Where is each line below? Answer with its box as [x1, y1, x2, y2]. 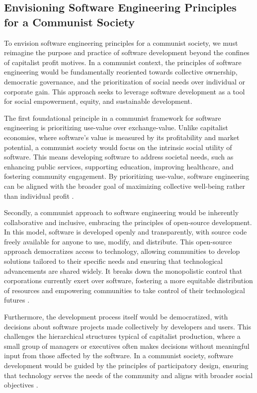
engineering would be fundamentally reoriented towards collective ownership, [4, 67, 238, 77]
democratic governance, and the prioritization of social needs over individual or [4, 76, 245, 86]
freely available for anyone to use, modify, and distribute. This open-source [4, 236, 232, 246]
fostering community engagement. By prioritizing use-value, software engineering [4, 171, 250, 181]
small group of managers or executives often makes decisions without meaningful [4, 340, 250, 351]
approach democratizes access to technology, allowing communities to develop [4, 246, 240, 256]
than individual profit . [4, 190, 74, 201]
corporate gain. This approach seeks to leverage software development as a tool [4, 86, 245, 96]
